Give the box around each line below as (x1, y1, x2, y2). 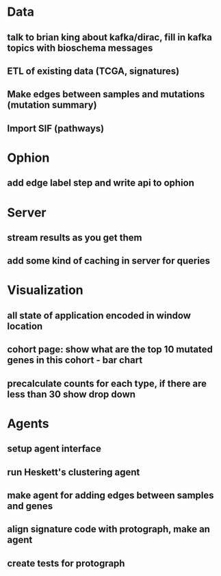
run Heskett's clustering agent (7, 466, 140, 478)
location (7, 320, 43, 332)
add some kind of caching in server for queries (7, 255, 211, 267)
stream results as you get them (7, 231, 142, 243)
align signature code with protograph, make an (7, 523, 211, 535)
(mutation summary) (7, 99, 97, 111)
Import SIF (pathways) (7, 123, 105, 134)
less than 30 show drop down (7, 388, 135, 400)
